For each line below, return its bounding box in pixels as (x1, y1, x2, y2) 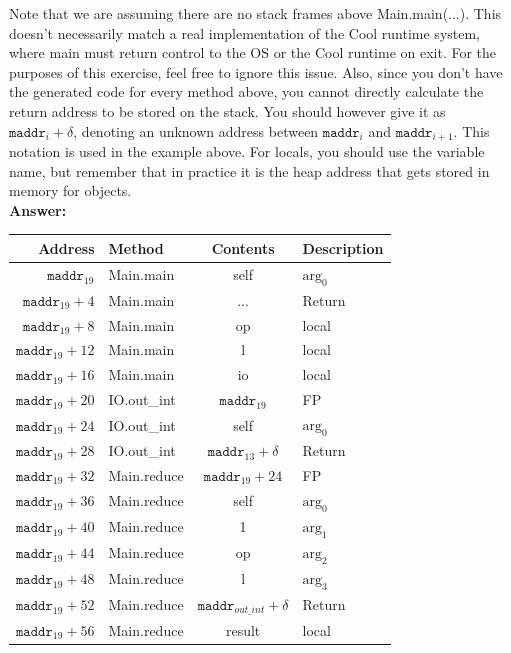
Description (302, 237, 384, 258)
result (225, 619, 261, 640)
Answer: (9, 199, 67, 220)
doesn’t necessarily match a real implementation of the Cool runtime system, (9, 22, 481, 43)
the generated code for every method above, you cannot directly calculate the (9, 81, 484, 102)
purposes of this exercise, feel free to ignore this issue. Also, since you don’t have (9, 61, 503, 82)
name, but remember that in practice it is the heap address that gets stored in (9, 160, 490, 181)
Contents (211, 237, 275, 258)
